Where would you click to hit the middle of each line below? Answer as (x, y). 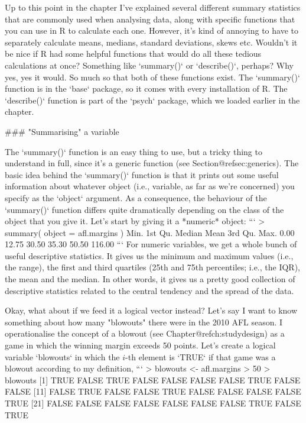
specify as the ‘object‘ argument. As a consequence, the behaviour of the (136, 197)
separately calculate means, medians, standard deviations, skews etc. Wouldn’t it (151, 42)
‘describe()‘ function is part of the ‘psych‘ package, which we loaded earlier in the (152, 100)
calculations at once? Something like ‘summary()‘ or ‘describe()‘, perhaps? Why (149, 65)
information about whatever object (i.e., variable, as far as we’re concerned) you (150, 186)
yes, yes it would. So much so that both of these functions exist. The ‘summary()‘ (152, 77)
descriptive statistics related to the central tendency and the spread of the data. (149, 290)
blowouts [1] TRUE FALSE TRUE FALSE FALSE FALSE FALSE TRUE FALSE (153, 380)
